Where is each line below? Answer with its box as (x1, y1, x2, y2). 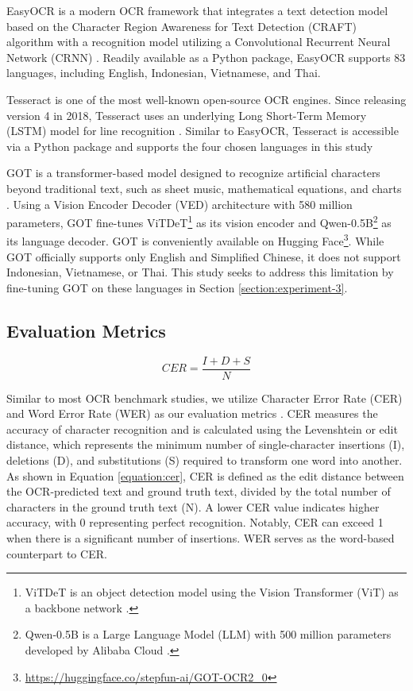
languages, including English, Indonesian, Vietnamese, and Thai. (6, 64, 321, 81)
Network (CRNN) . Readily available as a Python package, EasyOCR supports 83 (6, 48, 406, 65)
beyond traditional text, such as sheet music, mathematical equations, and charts (6, 180, 402, 196)
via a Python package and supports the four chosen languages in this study (6, 137, 373, 154)
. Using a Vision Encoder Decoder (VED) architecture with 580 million (6, 195, 353, 212)
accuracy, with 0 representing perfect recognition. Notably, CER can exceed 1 (6, 514, 384, 531)
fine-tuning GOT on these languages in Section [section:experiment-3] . (6, 279, 348, 295)
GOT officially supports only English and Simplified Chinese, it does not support (6, 248, 401, 264)
